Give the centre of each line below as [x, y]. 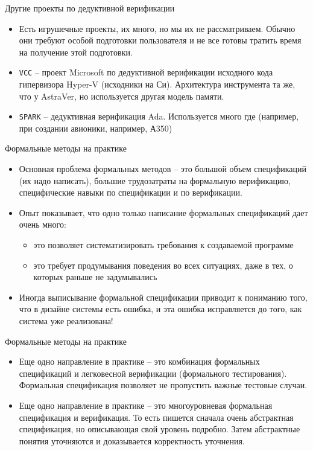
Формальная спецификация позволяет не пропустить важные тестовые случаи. [163, 385]
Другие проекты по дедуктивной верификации [90, 8]
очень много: [43, 224]
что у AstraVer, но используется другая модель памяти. [122, 96]
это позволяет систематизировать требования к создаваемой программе [163, 245]
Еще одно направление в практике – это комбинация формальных [139, 361]
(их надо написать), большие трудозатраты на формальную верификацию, [155, 180]
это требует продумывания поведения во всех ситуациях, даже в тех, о [163, 265]
